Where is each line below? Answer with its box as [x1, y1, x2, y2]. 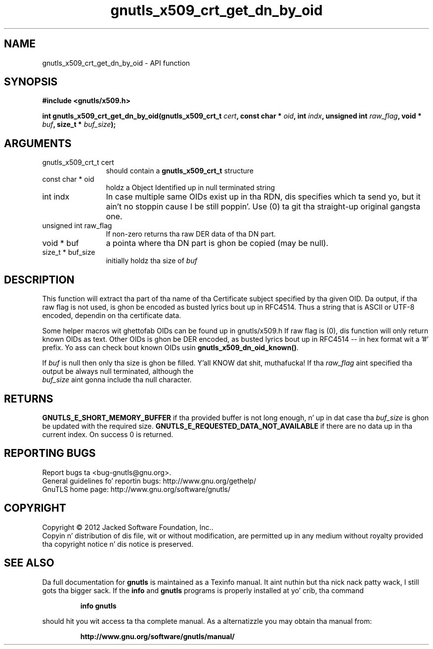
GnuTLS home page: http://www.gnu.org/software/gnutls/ [42, 485, 230, 493]
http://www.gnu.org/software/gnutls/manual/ [80, 632, 235, 641]
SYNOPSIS [4, 76, 58, 88]
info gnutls [80, 601, 117, 610]
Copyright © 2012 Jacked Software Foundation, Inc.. [42, 523, 214, 531]
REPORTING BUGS [4, 447, 96, 460]
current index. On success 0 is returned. [42, 430, 173, 439]
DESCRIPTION [4, 273, 75, 286]
